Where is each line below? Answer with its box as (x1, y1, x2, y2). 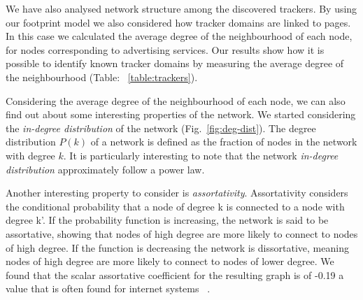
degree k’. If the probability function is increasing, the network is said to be (6, 213, 329, 227)
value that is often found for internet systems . (6, 281, 211, 296)
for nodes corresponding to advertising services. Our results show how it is (6, 42, 325, 57)
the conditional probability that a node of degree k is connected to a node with (6, 199, 345, 213)
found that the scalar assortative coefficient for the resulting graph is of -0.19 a (6, 267, 344, 282)
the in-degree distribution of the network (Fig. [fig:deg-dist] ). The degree (6, 120, 316, 135)
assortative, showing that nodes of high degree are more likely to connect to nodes (6, 226, 358, 241)
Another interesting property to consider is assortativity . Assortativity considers (6, 185, 348, 200)
